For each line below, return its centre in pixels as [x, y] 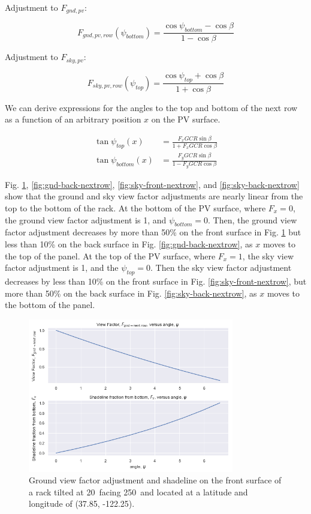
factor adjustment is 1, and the [62, 268]
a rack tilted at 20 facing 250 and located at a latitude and [138, 491]
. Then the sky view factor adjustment [221, 268]
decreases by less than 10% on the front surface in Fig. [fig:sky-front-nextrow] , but [156, 281]
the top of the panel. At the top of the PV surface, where [110, 255]
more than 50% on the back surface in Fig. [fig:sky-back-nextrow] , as [131, 293]
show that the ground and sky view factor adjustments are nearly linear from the [154, 196]
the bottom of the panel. [50, 305]
